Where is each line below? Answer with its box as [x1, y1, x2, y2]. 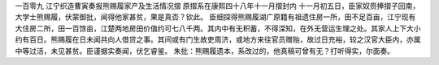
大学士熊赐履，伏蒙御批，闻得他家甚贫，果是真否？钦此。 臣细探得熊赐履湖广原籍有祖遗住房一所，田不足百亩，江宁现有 [15, 12, 416, 22]
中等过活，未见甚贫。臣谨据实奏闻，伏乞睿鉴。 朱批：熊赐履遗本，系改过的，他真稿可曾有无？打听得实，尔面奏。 [15, 46, 394, 55]
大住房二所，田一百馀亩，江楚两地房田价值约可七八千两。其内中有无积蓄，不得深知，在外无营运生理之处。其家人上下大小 [15, 23, 421, 33]
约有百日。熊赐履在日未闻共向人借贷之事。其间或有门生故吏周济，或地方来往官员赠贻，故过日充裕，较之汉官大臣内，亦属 [15, 35, 421, 44]
